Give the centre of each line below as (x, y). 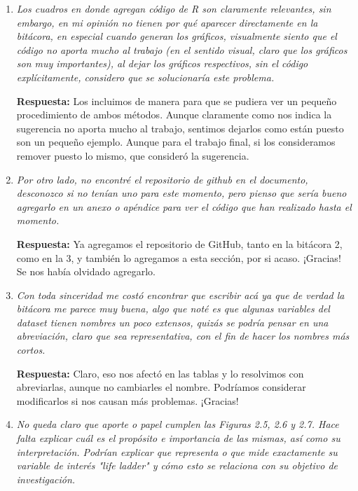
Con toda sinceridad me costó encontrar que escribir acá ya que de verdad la (180, 295)
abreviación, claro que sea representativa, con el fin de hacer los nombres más (183, 336)
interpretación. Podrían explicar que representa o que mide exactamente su (177, 451)
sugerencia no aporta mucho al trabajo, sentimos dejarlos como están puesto (180, 128)
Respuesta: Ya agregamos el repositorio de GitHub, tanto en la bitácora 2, (179, 243)
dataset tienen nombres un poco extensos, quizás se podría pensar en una (172, 322)
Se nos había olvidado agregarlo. (86, 271)
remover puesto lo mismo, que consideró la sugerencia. (133, 155)
